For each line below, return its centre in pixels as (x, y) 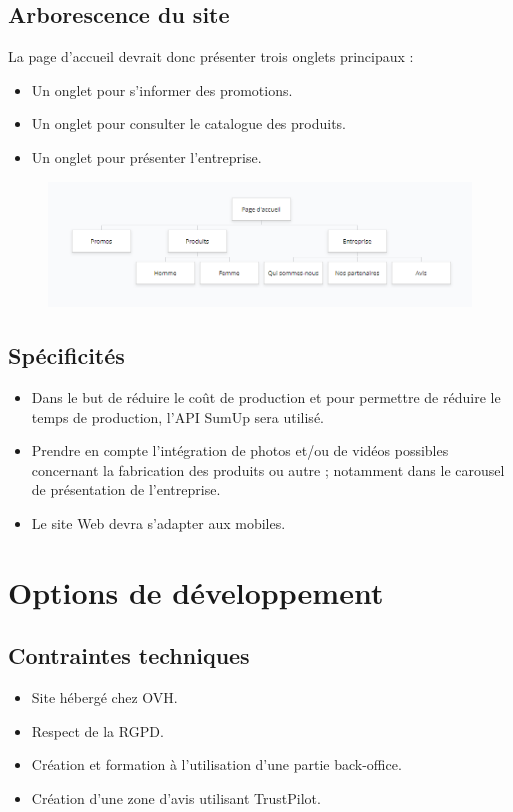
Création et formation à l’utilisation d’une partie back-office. (216, 764)
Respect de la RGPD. (97, 730)
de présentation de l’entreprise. (126, 489)
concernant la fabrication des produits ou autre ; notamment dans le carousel (268, 469)
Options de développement (196, 591)
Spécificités (66, 355)
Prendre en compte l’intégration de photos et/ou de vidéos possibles (240, 450)
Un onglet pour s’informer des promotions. (162, 89)
